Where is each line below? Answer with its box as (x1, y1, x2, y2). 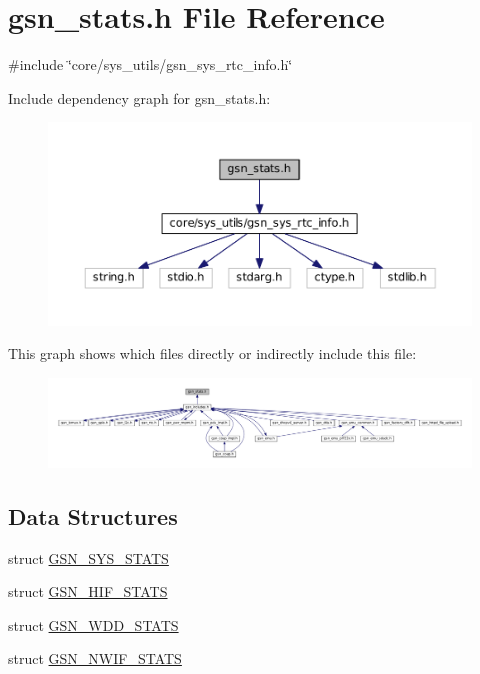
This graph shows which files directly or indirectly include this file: (8, 343, 417, 364)
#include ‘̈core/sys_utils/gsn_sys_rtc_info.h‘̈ (8, 54, 293, 75)
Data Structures (8, 500, 178, 531)
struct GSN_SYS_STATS (8, 547, 169, 568)
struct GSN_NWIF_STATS (8, 648, 182, 669)
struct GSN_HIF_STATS (8, 581, 168, 602)
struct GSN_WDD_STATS (8, 614, 179, 635)
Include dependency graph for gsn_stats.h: (8, 87, 271, 108)
